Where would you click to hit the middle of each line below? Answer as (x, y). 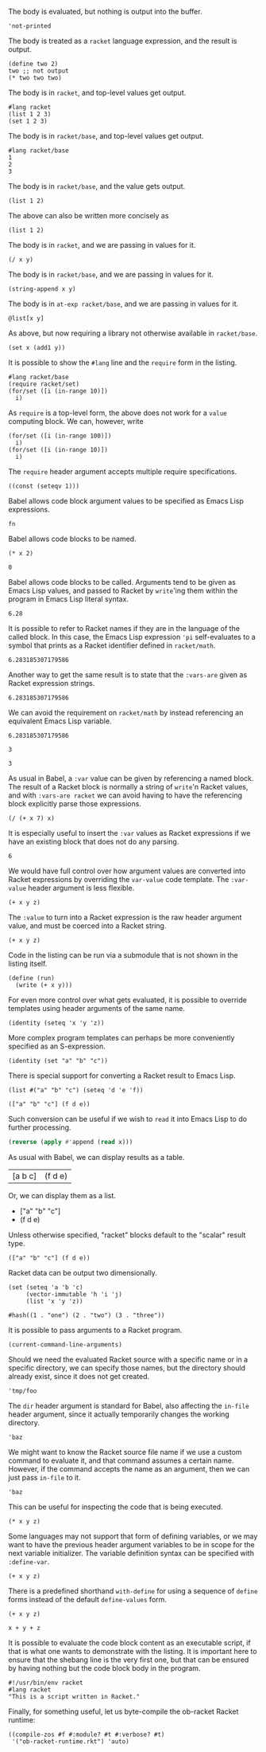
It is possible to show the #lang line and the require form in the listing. (123, 363)
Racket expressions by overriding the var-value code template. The (119, 879)
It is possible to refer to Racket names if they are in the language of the (124, 628)
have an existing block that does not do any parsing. (94, 841)
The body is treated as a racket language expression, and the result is (123, 41)
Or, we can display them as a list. (62, 1195)
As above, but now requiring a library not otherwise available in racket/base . (133, 333)
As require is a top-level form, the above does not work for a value (118, 413)
